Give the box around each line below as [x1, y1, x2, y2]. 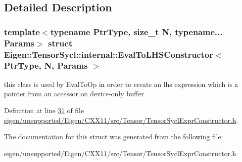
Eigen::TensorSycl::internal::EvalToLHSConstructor [4, 48, 213, 60]
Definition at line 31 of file [4, 105, 84, 115]
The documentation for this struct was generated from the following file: [4, 131, 223, 142]
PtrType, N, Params [4, 59, 88, 72]
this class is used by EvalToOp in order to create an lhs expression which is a [4, 79, 239, 89]
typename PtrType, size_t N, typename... [50, 25, 223, 38]
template [4, 25, 40, 38]
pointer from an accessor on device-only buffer [4, 88, 144, 99]
